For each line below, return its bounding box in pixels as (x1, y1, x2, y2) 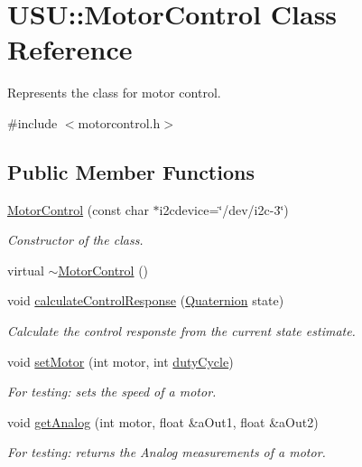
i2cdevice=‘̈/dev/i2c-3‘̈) (159, 200, 289, 219)
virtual (7, 260, 44, 279)
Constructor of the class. (7, 230, 144, 249)
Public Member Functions (7, 157, 255, 185)
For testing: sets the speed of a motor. (7, 382, 217, 401)
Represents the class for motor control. (7, 83, 221, 102)
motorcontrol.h (78, 113, 161, 132)
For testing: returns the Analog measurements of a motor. (7, 443, 326, 462)
